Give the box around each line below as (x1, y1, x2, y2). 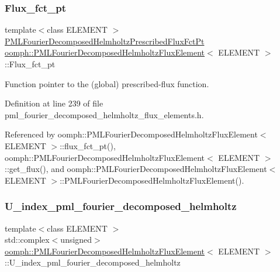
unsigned (60, 233, 92, 246)
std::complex (5, 233, 50, 246)
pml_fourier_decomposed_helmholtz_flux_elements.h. (5, 108, 204, 120)
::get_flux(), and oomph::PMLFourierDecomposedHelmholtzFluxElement (5, 163, 267, 175)
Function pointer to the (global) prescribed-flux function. (5, 77, 209, 89)
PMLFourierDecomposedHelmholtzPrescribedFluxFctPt (5, 35, 205, 47)
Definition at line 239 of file (5, 97, 103, 109)
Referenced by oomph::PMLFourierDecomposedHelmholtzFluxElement (5, 128, 258, 140)
